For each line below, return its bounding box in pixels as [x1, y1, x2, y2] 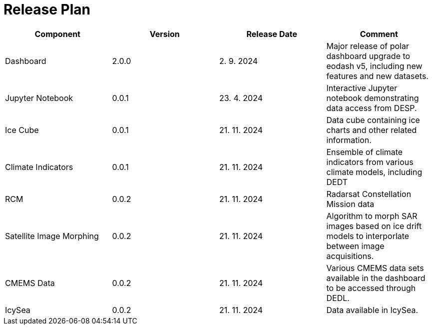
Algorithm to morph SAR [326, 210, 418, 221]
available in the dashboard [326, 272, 426, 283]
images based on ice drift [326, 220, 422, 231]
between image [326, 240, 385, 251]
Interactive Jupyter [326, 82, 398, 93]
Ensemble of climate [326, 146, 403, 157]
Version [149, 28, 180, 39]
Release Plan [3, 1, 90, 18]
